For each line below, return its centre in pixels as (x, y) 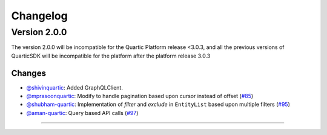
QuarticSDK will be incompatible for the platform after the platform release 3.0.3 (111, 56)
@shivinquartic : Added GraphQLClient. (75, 87)
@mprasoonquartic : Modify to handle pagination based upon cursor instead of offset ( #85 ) (140, 96)
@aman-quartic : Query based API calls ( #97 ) (82, 113)
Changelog (39, 16)
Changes (29, 73)
